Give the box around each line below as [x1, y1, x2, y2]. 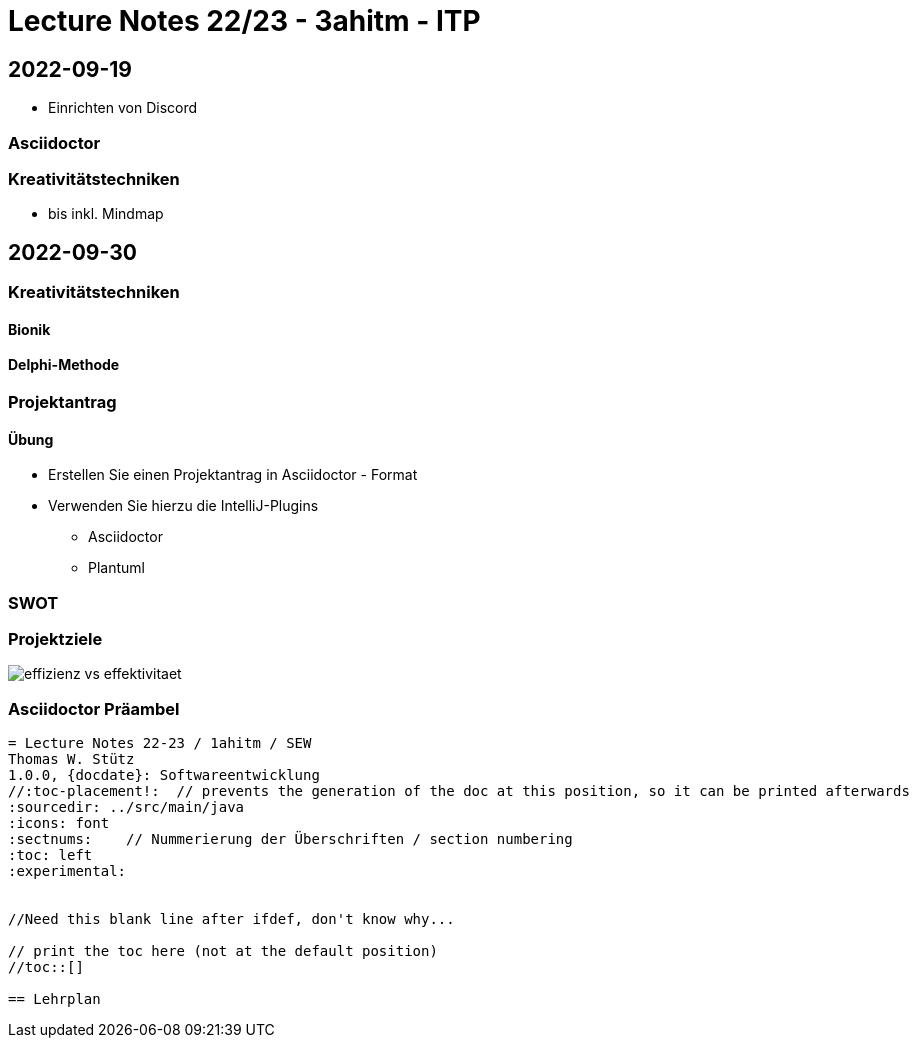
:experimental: [8, 863, 127, 880]
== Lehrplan [8, 991, 101, 1008]
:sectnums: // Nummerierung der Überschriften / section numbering [8, 831, 573, 848]
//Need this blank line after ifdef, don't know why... [8, 911, 455, 928]
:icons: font [8, 815, 110, 832]
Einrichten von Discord [48, 99, 198, 117]
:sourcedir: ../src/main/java [8, 799, 245, 816]
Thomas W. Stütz [8, 751, 135, 768]
